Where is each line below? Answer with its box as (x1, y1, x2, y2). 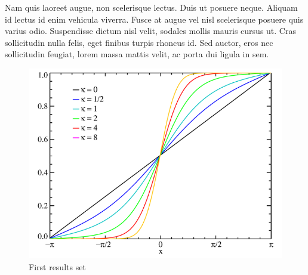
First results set (29, 260, 86, 273)
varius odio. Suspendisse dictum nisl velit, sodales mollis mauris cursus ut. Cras (5, 24, 296, 37)
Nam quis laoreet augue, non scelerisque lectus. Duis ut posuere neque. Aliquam (5, 1, 298, 13)
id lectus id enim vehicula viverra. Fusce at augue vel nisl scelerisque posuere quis (5, 13, 304, 25)
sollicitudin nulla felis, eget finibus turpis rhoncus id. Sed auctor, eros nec (5, 36, 273, 48)
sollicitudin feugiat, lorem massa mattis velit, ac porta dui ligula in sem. (5, 48, 269, 60)
